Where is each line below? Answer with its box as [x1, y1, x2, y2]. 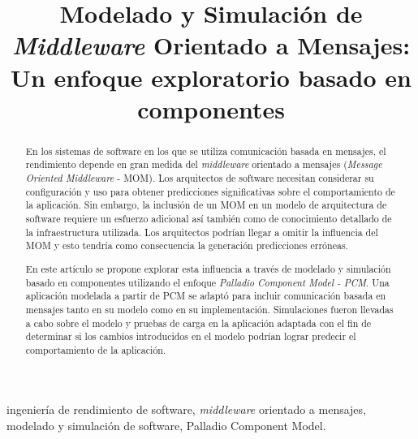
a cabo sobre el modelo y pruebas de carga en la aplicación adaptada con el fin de [25, 316, 372, 329]
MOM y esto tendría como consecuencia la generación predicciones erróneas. [25, 239, 348, 252]
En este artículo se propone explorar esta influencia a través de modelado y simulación [25, 261, 391, 275]
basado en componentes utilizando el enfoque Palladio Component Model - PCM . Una [25, 275, 390, 289]
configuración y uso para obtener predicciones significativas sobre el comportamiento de [25, 184, 395, 198]
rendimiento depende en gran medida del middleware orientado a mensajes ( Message [25, 157, 382, 171]
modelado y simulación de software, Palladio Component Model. [6, 417, 326, 434]
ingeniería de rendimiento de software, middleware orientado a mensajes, [6, 401, 366, 418]
